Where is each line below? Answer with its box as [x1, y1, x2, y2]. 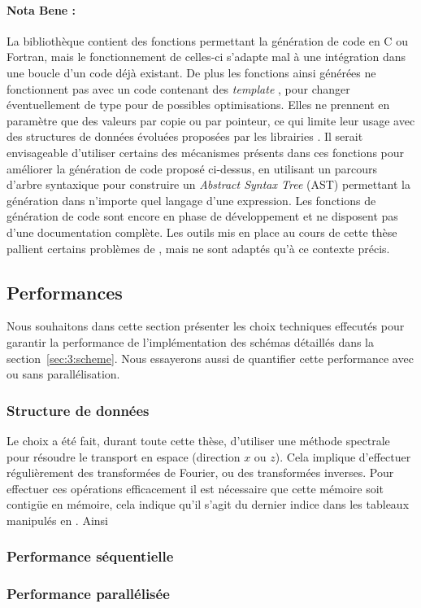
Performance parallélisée [7, 584, 170, 604]
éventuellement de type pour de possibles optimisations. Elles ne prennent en [7, 96, 390, 113]
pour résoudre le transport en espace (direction [7, 448, 241, 465]
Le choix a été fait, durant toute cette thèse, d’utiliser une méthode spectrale [7, 431, 390, 448]
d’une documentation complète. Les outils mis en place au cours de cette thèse [7, 223, 397, 240]
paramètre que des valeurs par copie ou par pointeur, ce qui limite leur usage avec [7, 112, 415, 129]
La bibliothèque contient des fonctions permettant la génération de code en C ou [7, 32, 408, 49]
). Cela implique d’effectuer [275, 448, 411, 465]
